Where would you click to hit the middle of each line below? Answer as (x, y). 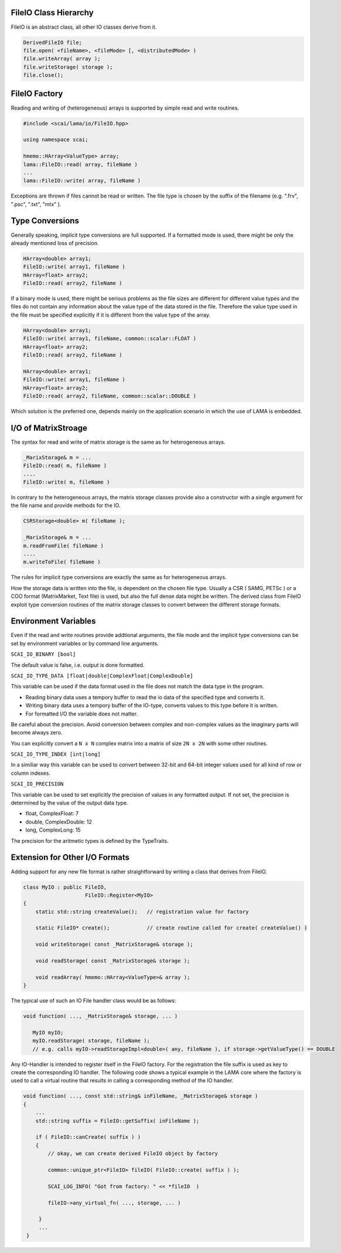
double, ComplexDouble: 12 (59, 822)
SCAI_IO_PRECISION (37, 784)
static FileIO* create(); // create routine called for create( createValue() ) (171, 928)
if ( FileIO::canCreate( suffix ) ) (88, 1137)
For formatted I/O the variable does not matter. (81, 714)
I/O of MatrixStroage (49, 428)
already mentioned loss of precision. (55, 243)
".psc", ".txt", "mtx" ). (36, 204)
